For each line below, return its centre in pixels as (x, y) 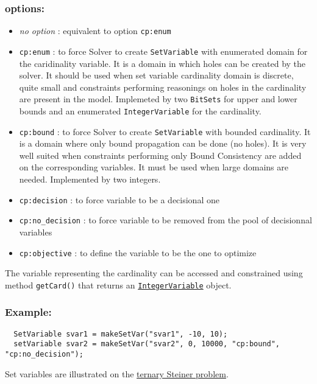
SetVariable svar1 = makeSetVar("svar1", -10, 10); (121, 334)
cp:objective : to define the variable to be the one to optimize (138, 252)
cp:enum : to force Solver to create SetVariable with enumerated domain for (163, 51)
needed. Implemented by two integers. (90, 179)
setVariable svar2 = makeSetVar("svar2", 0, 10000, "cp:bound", (147, 344)
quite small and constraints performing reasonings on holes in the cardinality (163, 87)
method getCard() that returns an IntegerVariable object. (118, 285)
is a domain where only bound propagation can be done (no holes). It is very (163, 143)
